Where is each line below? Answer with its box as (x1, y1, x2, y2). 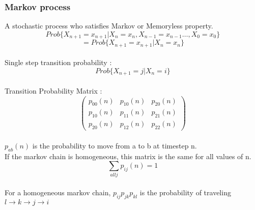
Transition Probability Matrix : (5, 85, 102, 96)
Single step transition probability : (5, 57, 112, 68)
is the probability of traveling (139, 187, 231, 198)
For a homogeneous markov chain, (5, 187, 111, 198)
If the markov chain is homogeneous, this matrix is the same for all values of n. (5, 151, 251, 161)
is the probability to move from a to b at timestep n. (32, 140, 197, 151)
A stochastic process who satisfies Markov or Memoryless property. (5, 20, 213, 31)
